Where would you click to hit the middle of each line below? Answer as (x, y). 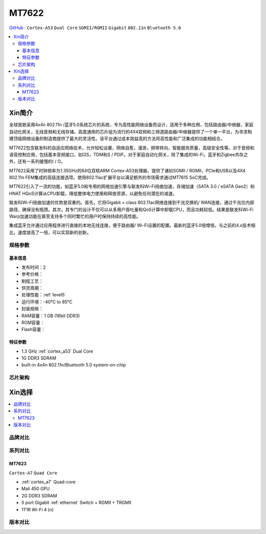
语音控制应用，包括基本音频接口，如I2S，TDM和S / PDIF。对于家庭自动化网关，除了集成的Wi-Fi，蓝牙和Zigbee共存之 (129, 154)
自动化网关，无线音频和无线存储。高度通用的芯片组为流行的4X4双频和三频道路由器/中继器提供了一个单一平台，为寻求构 (131, 131)
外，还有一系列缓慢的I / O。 (37, 162)
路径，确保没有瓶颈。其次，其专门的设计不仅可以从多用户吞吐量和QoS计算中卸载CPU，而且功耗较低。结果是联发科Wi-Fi (131, 209)
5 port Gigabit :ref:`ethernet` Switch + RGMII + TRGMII (76, 503)
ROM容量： (33, 322)
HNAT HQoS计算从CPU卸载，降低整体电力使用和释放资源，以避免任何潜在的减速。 (93, 193)
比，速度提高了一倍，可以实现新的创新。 (50, 232)
